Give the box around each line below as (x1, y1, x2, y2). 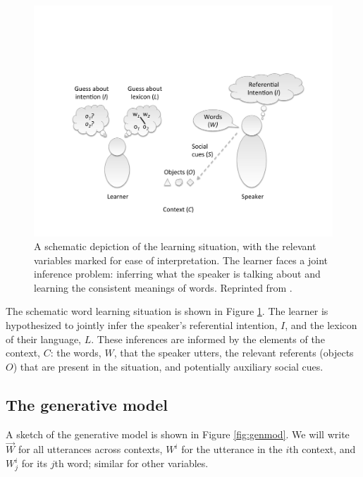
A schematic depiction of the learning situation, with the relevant (34, 239, 316, 254)
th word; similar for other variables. (54, 456, 209, 471)
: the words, (50, 345, 101, 360)
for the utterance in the (181, 442, 283, 457)
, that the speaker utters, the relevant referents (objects (113, 345, 354, 360)
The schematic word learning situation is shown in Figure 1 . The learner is (6, 304, 328, 318)
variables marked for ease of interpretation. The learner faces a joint (34, 252, 328, 267)
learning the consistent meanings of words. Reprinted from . (34, 280, 293, 295)
